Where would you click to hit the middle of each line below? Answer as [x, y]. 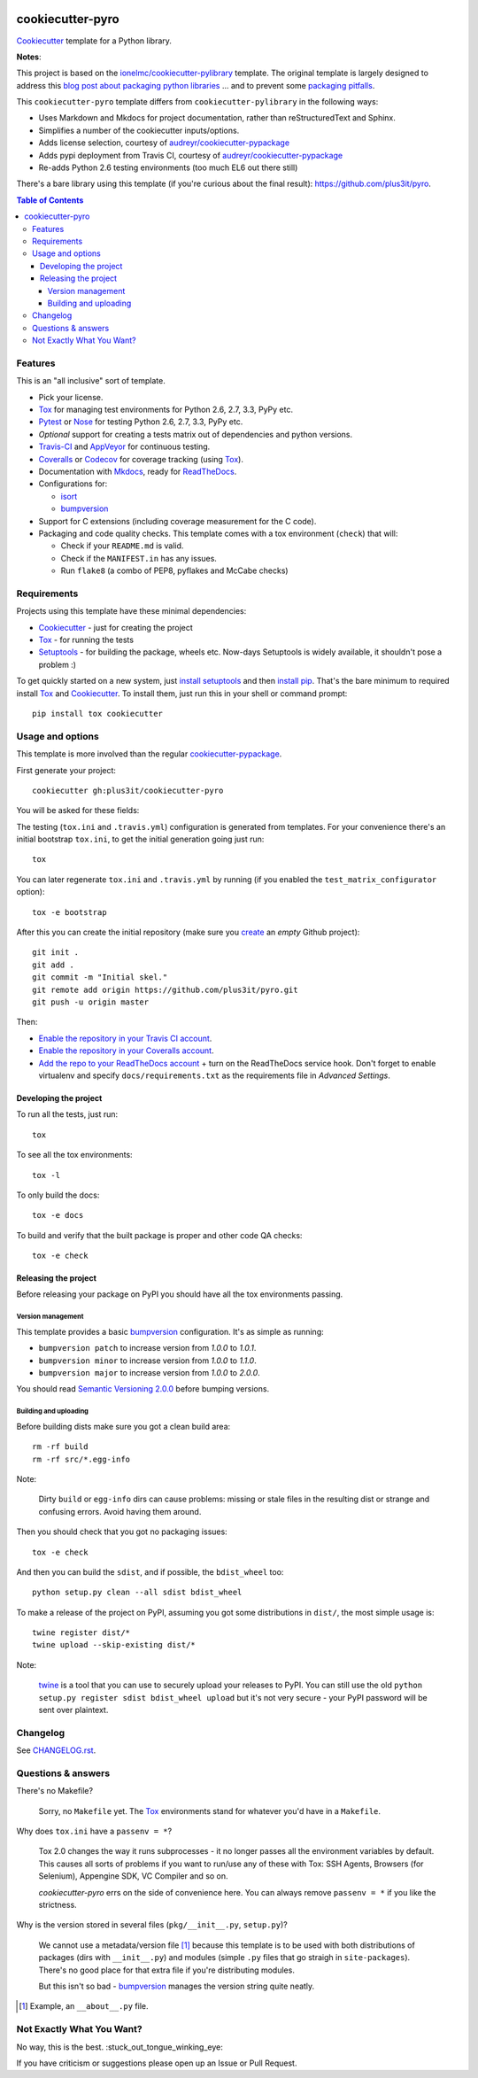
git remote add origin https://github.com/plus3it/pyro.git [165, 989]
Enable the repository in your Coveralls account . [126, 1051]
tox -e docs [58, 1215]
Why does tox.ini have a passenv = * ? [94, 1831]
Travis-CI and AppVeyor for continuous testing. [124, 446]
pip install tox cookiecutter [98, 713]
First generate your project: [66, 770]
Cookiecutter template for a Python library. [94, 41]
